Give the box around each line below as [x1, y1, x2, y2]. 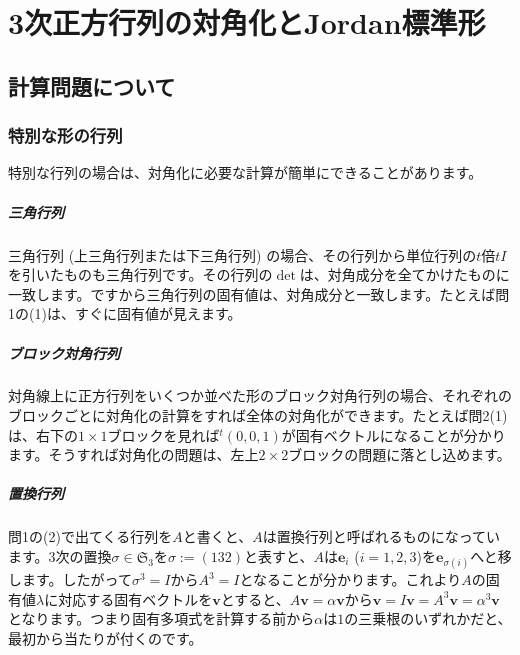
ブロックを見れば [107, 424, 220, 445]
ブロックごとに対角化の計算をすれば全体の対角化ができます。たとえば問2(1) [8, 405, 508, 426]
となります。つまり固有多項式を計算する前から [8, 608, 315, 629]
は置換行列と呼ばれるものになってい [262, 526, 500, 547]
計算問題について [8, 70, 176, 101]
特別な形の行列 [8, 123, 123, 148]
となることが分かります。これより [239, 569, 462, 590]
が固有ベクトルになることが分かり [281, 424, 506, 445]
